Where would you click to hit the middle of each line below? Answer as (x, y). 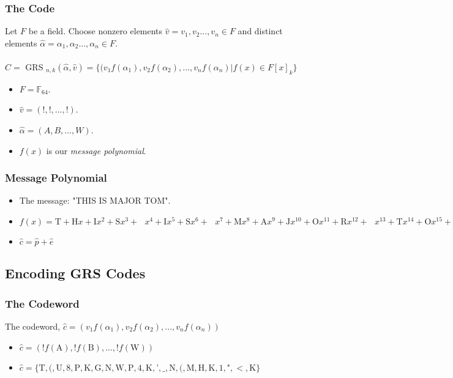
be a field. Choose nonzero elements (95, 31)
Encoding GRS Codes (75, 273)
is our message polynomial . (96, 150)
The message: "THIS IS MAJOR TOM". (95, 200)
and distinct (260, 31)
